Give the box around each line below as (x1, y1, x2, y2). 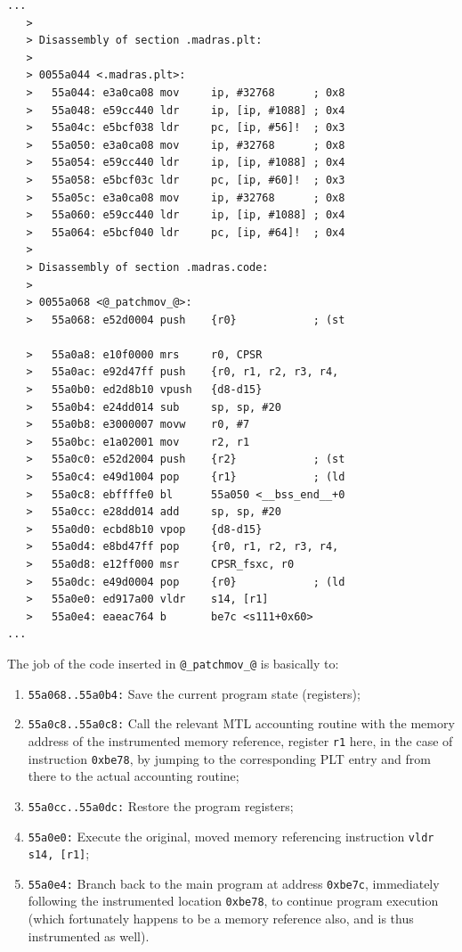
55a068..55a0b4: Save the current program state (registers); (28, 684, 361, 702)
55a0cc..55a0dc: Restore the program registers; (28, 796, 294, 815)
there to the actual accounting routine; (28, 767, 239, 785)
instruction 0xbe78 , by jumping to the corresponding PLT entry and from (28, 749, 431, 767)
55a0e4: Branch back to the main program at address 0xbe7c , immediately (28, 874, 440, 892)
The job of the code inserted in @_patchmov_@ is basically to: (7, 653, 339, 672)
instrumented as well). (28, 926, 150, 945)
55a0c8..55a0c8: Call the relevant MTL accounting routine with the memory (28, 714, 455, 733)
